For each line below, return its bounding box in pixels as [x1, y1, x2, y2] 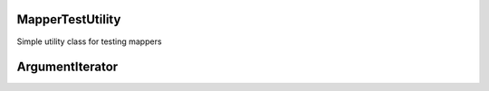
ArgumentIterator [16, 59, 119, 75]
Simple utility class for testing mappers [16, 36, 162, 47]
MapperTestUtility [16, 12, 121, 27]
